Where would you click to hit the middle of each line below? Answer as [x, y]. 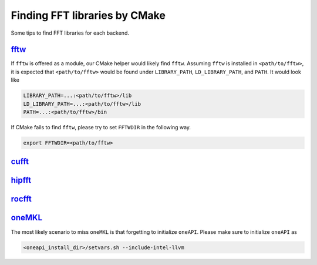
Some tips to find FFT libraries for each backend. [70, 33]
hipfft [21, 180]
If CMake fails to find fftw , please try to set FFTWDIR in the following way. [101, 127]
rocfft [21, 199]
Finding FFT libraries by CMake [88, 15]
